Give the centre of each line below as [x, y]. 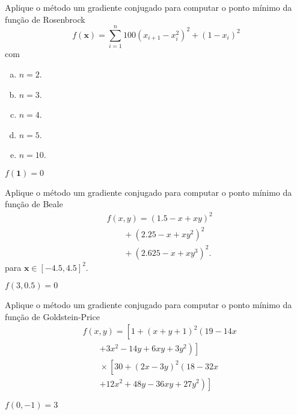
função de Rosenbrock [45, 19]
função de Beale [34, 204]
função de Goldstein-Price [52, 316]
